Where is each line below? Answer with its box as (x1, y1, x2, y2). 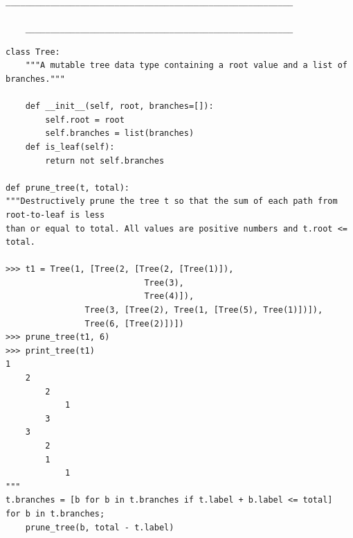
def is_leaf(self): (25, 141, 115, 152)
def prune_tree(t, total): (6, 182, 129, 193)
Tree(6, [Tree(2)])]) (84, 318, 184, 329)
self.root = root (45, 114, 125, 125)
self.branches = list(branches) (45, 128, 194, 139)
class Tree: (6, 46, 60, 57)
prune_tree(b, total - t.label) (25, 522, 174, 532)
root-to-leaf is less (6, 209, 105, 220)
